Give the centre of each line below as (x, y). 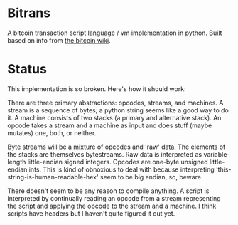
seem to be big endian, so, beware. (151, 177)
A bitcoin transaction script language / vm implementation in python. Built (115, 33)
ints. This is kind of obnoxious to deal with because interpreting (121, 169)
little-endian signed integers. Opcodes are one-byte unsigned (118, 162)
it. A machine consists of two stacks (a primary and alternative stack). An (114, 117)
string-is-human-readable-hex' (53, 177)
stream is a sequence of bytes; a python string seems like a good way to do (118, 110)
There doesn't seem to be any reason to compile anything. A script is (108, 191)
